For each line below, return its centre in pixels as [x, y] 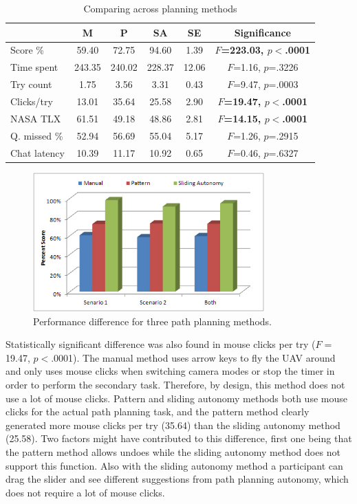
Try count [31, 84]
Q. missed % [37, 135]
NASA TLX [36, 118]
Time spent [34, 67]
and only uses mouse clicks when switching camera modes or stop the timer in [170, 371]
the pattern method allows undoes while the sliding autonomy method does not [173, 451]
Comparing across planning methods [160, 8]
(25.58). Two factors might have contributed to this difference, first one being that [179, 438]
